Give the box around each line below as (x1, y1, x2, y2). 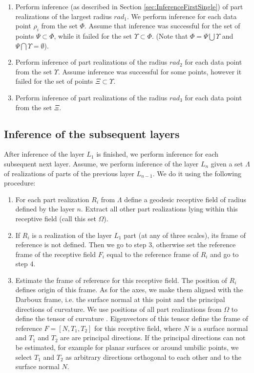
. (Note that (151, 30, 188, 41)
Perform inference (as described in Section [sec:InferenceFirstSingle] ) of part (15, 1, 243, 11)
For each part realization (15, 194, 89, 204)
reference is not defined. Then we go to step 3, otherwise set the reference (15, 239, 236, 250)
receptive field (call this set (15, 213, 96, 223)
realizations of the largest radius (15, 11, 112, 21)
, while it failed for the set (54, 30, 132, 41)
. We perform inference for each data (127, 11, 237, 21)
